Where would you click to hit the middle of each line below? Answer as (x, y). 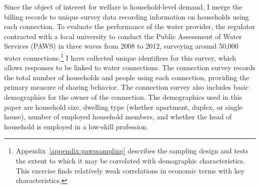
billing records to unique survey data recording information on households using (126, 16)
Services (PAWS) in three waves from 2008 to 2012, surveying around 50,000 (121, 46)
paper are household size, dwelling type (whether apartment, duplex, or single (123, 107)
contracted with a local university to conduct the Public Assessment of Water (123, 36)
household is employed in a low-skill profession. (76, 126)
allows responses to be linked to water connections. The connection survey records (130, 67)
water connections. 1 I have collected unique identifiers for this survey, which (120, 57)
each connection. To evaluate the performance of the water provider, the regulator (130, 26)
